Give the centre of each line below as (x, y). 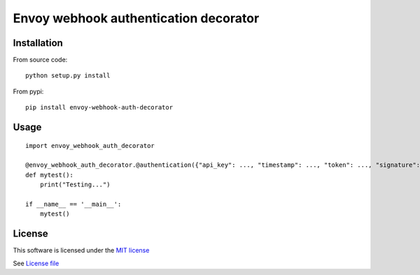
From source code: (40, 60)
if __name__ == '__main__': (73, 204)
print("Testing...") (75, 185)
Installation (38, 43)
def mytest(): (49, 175)
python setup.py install (68, 76)
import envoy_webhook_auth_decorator (90, 146)
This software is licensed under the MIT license (81, 251)
